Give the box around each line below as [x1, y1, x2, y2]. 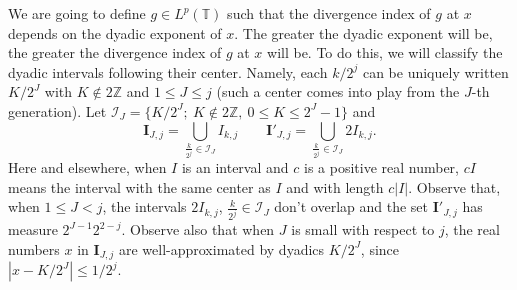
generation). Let [8, 100, 107, 121]
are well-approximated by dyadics [118, 238, 325, 259]
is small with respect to [291, 219, 435, 240]
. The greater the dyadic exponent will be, [234, 22, 493, 43]
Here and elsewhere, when [8, 157, 167, 178]
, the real [444, 219, 500, 240]
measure [8, 219, 58, 240]
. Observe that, [408, 176, 501, 197]
